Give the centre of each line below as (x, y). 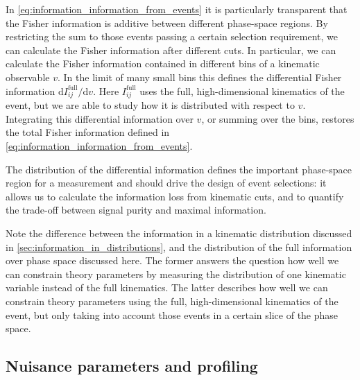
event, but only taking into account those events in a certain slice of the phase (172, 314)
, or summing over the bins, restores (278, 118)
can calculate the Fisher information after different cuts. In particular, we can (171, 50)
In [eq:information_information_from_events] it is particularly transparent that (177, 9)
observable (28, 77)
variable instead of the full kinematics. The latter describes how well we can (167, 287)
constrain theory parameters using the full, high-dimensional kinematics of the (172, 301)
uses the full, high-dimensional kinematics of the (242, 90)
